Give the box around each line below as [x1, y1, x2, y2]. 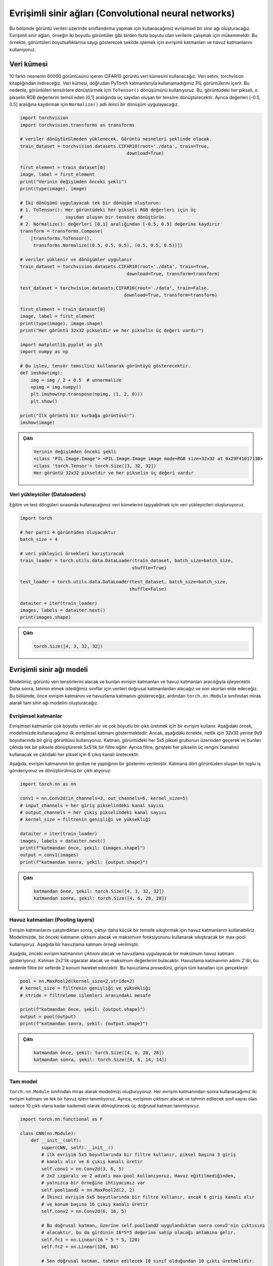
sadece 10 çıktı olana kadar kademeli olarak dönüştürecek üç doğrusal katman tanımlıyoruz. [9, 1102, 201, 1109]
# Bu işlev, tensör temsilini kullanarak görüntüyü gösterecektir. [20, 363, 191, 369]
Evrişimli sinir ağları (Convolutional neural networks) [9, 8, 235, 19]
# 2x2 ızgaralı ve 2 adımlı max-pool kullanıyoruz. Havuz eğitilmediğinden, [41, 1173, 236, 1179]
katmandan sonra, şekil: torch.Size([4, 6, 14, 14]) [33, 1057, 167, 1063]
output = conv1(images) [20, 852, 79, 858]
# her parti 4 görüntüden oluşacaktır [20, 529, 116, 535]
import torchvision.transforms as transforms [20, 122, 135, 128]
